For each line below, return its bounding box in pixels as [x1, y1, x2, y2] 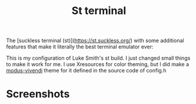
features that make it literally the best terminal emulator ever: [6, 43, 154, 50]
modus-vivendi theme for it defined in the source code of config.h [6, 67, 167, 74]
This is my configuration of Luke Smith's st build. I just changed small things [6, 54, 191, 62]
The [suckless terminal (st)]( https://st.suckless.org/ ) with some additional [6, 37, 184, 44]
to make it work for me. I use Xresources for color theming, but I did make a [6, 61, 190, 68]
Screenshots [6, 88, 70, 100]
